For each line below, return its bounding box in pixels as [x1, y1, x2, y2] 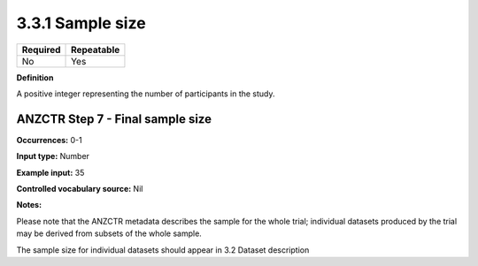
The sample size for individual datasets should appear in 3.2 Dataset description [16, 244, 310, 255]
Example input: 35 [16, 167, 85, 178]
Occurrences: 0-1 [16, 134, 83, 145]
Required [21, 43, 61, 56]
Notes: [16, 200, 42, 210]
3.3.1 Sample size [16, 13, 146, 33]
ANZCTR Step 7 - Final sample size [16, 111, 212, 126]
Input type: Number [16, 151, 90, 162]
